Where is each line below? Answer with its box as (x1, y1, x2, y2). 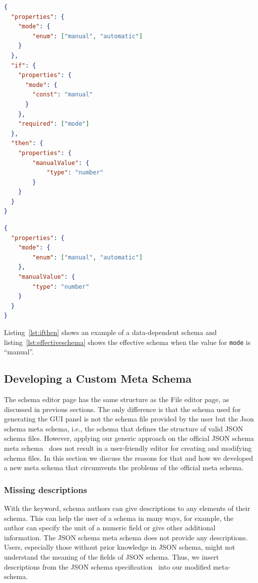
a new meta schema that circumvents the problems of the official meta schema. (4, 462, 244, 473)
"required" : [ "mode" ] (18, 120, 89, 128)
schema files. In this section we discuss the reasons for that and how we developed (4, 452, 253, 463)
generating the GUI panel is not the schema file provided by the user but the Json (4, 414, 254, 424)
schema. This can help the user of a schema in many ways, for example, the (4, 512, 234, 523)
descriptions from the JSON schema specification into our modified (4, 561, 211, 572)
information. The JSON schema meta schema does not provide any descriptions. (4, 532, 248, 542)
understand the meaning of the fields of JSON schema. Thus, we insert (4, 551, 219, 562)
